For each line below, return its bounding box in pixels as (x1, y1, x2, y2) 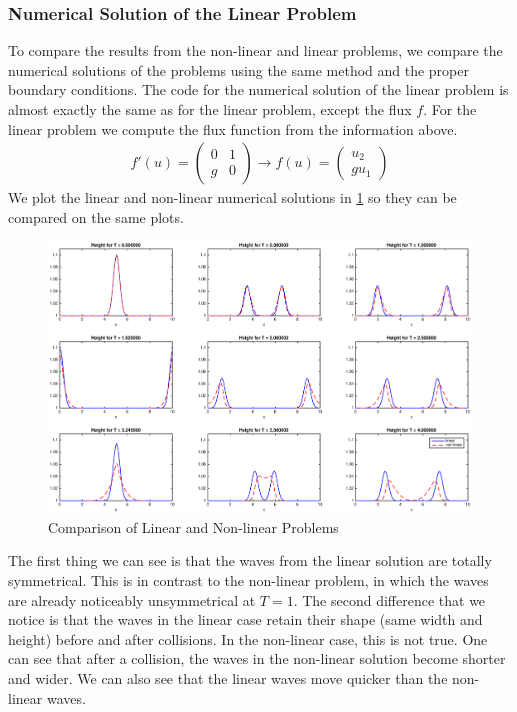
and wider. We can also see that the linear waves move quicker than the (8, 668, 448, 689)
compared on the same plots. (8, 206, 184, 227)
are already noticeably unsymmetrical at (8, 589, 256, 610)
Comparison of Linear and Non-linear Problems (48, 516, 339, 537)
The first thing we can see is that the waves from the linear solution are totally (8, 550, 492, 571)
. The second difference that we (293, 589, 486, 610)
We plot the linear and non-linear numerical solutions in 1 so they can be (8, 187, 457, 208)
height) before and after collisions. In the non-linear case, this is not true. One (8, 628, 488, 649)
